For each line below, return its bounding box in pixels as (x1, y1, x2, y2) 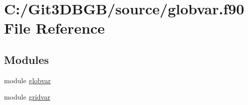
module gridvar (4, 92, 50, 102)
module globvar (4, 75, 51, 85)
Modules (4, 52, 49, 67)
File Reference (4, 18, 105, 38)
